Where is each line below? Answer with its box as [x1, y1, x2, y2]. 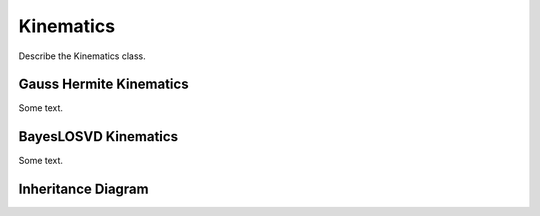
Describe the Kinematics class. [18, 50, 147, 62]
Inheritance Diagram [18, 181, 149, 198]
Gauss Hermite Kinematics [18, 76, 189, 93]
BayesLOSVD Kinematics [18, 128, 179, 145]
